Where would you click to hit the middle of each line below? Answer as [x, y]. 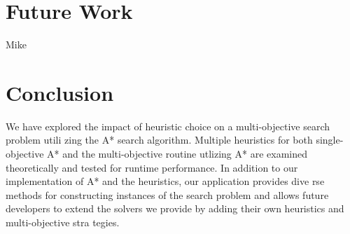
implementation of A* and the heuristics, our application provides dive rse [165, 181]
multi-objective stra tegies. [63, 222]
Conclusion [60, 92]
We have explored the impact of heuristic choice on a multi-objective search [168, 126]
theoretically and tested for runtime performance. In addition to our [152, 167]
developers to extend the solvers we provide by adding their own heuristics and [175, 208]
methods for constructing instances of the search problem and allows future [167, 194]
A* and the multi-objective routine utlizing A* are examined [177, 154]
